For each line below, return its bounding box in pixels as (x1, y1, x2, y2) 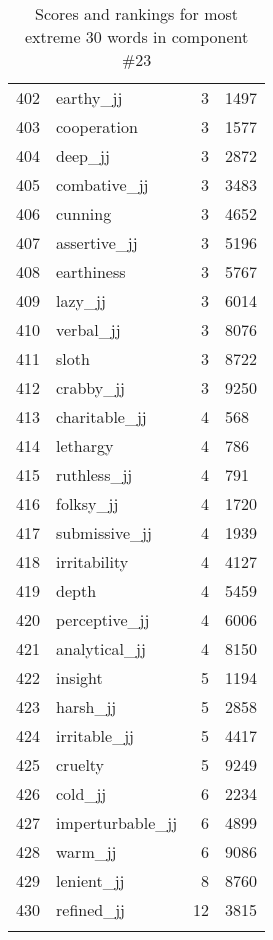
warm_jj (56, 840, 117, 863)
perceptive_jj (56, 608, 150, 631)
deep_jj (56, 144, 110, 167)
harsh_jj (56, 695, 117, 718)
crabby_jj (56, 376, 125, 399)
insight (56, 666, 103, 689)
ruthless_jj (56, 463, 133, 486)
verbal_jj (56, 318, 121, 341)
